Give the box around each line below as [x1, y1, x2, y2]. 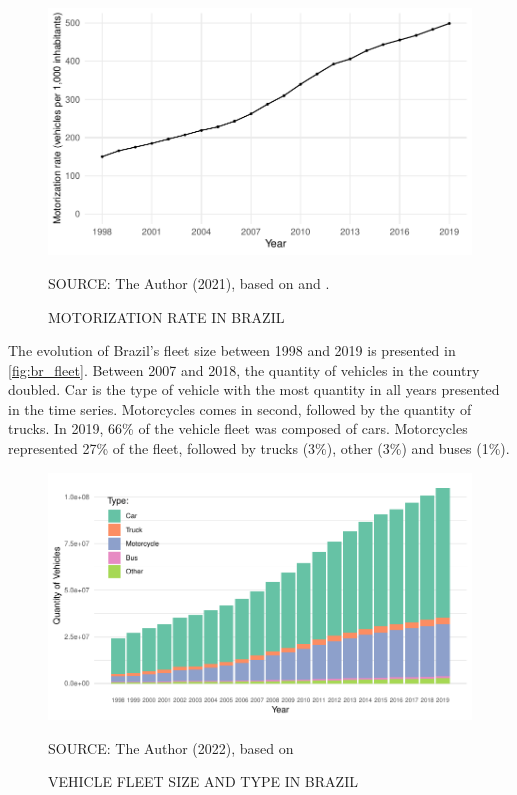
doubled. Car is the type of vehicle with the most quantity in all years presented [8, 379, 500, 400]
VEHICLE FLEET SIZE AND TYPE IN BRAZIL [48, 771, 358, 792]
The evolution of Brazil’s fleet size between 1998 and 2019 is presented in [8, 340, 456, 361]
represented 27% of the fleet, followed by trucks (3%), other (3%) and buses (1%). [8, 438, 510, 459]
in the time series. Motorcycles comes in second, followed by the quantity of [8, 398, 472, 419]
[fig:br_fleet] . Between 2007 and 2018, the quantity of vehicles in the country [8, 359, 480, 380]
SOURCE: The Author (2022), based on [48, 737, 294, 758]
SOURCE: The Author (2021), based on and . [48, 272, 330, 293]
